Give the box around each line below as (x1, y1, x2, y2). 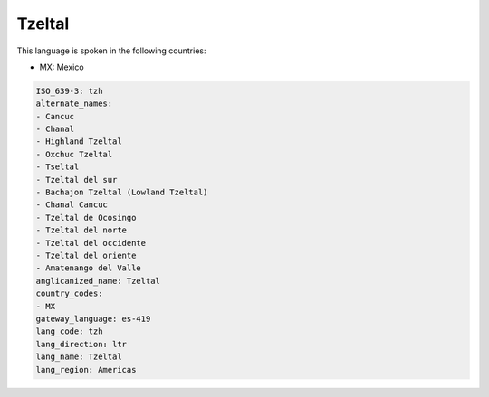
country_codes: (35, 288, 103, 298)
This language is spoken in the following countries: (16, 45, 206, 56)
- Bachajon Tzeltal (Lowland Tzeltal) (35, 187, 208, 198)
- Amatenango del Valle (35, 263, 142, 273)
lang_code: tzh (35, 326, 103, 336)
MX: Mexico (39, 61, 85, 72)
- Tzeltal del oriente (35, 250, 137, 260)
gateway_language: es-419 (35, 313, 151, 324)
